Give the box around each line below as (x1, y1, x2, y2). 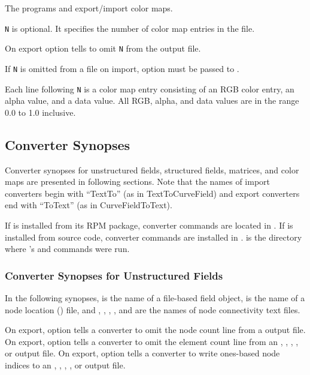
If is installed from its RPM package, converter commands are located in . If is (5, 218, 293, 231)
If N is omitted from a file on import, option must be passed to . (5, 62, 239, 74)
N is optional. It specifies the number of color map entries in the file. (5, 22, 255, 34)
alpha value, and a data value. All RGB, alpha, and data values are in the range (5, 94, 299, 107)
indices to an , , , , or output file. (5, 358, 126, 371)
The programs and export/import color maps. (5, 2, 173, 14)
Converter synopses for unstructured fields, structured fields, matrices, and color (5, 163, 299, 176)
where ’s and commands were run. (5, 242, 130, 255)
